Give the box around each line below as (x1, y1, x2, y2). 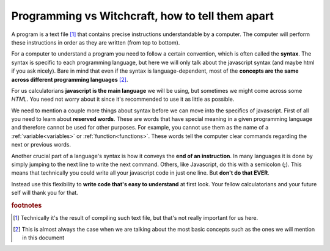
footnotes (11, 201, 42, 209)
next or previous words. (11, 141, 71, 148)
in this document (22, 234, 64, 241)
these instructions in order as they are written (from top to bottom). (11, 38, 180, 46)
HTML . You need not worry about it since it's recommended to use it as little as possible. (11, 95, 235, 103)
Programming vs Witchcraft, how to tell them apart (11, 9, 274, 23)
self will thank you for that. (11, 189, 79, 197)
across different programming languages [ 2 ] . (11, 76, 128, 83)
